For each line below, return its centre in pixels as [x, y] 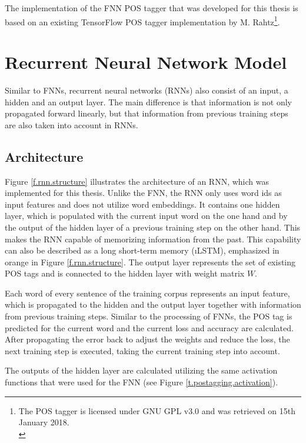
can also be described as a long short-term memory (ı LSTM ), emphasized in [142, 250]
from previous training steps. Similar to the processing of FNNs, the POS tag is [149, 316]
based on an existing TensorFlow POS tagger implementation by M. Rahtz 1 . [142, 21]
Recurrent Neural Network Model [146, 62]
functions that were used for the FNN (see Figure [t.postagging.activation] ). [142, 382]
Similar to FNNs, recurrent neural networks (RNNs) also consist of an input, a [147, 90]
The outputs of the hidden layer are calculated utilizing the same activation [141, 370]
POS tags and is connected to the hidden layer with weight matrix [125, 273]
